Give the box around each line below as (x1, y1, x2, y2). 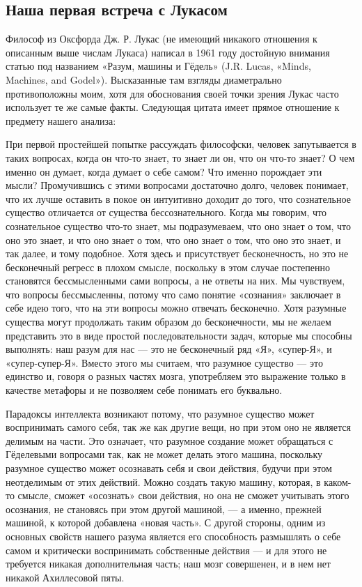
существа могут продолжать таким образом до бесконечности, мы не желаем (6, 314, 331, 329)
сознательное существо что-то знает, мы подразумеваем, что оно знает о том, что (6, 218, 352, 233)
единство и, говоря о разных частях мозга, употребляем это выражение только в (6, 369, 346, 383)
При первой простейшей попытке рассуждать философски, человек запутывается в (6, 137, 356, 151)
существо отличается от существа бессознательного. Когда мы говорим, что (6, 205, 326, 220)
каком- (324, 474, 352, 489)
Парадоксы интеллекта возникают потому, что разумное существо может (6, 406, 315, 420)
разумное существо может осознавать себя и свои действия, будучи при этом (6, 461, 332, 475)
